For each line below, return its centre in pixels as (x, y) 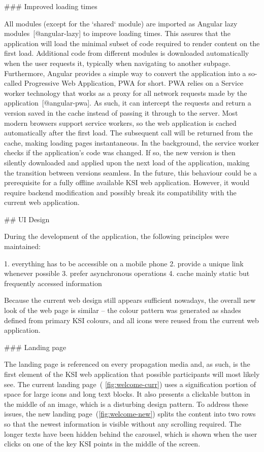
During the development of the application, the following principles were (117, 236)
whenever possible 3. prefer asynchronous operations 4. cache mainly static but (127, 273)
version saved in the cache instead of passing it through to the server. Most (121, 112)
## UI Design (27, 219)
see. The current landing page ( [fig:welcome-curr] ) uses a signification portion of (130, 384)
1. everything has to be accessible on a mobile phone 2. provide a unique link (124, 263)
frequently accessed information (53, 283)
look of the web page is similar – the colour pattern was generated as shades (123, 310)
